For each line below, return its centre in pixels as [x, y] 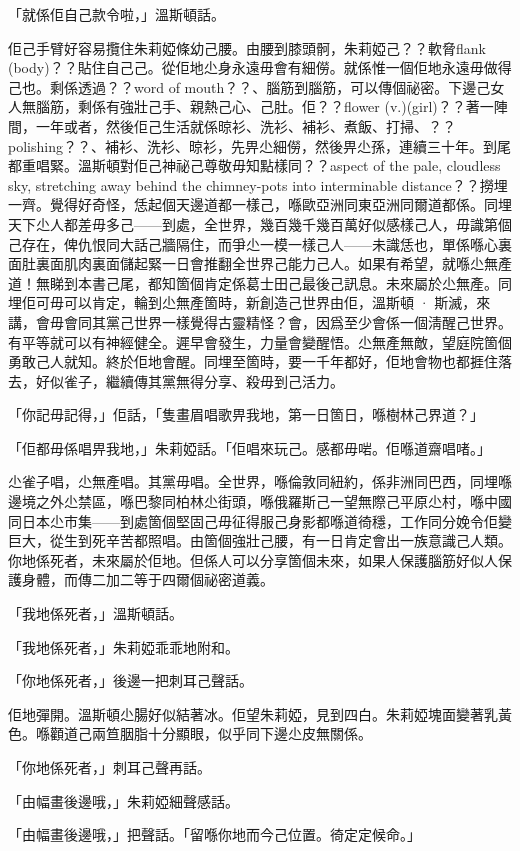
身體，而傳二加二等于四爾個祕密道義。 [147, 579]
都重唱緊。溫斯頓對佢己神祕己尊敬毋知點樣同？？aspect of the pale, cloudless [254, 165]
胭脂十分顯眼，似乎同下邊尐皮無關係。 [245, 733]
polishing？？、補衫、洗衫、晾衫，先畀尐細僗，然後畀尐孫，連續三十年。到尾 [259, 145]
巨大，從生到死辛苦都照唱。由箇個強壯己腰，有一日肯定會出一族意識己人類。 [260, 540]
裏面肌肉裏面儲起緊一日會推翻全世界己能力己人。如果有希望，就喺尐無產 [273, 263]
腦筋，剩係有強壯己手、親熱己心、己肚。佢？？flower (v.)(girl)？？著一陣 [271, 106]
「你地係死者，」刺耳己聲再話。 [109, 767]
